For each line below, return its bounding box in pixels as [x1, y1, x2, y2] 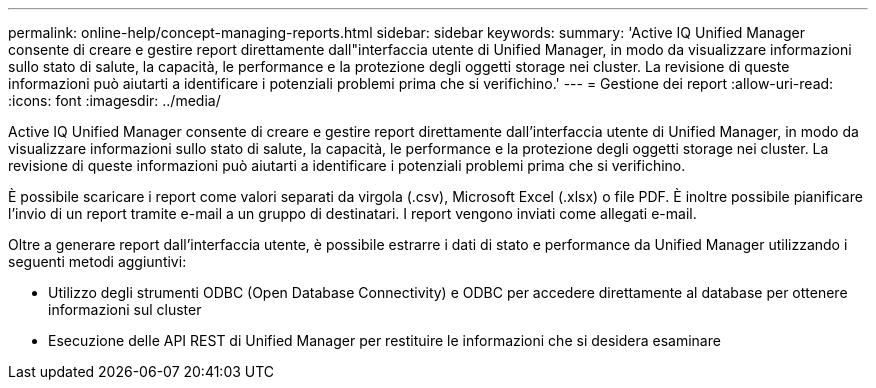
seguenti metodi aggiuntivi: [8, 253, 187, 270]
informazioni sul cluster [48, 301, 202, 318]
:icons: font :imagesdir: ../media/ [8, 92, 221, 109]
